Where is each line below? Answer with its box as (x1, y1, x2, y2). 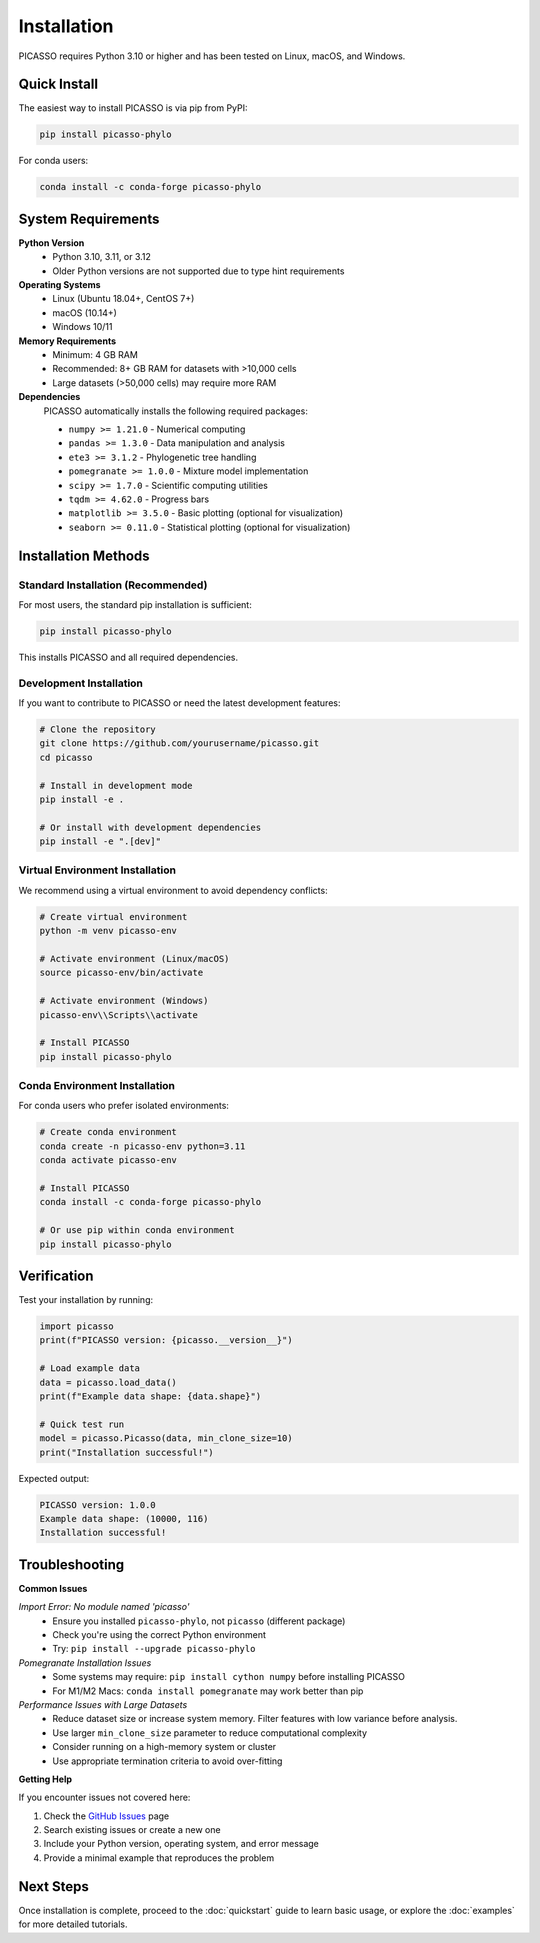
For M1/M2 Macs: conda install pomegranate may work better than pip (52, 1685, 364, 1697)
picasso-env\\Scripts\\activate (39, 1009, 199, 1020)
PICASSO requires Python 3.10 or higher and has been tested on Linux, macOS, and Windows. (18, 50, 406, 62)
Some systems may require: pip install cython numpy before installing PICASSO (52, 1671, 405, 1683)
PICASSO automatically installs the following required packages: (43, 405, 309, 417)
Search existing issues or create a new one (43, 1824, 221, 1836)
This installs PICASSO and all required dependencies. (18, 651, 239, 663)
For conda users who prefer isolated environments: (18, 1100, 230, 1112)
